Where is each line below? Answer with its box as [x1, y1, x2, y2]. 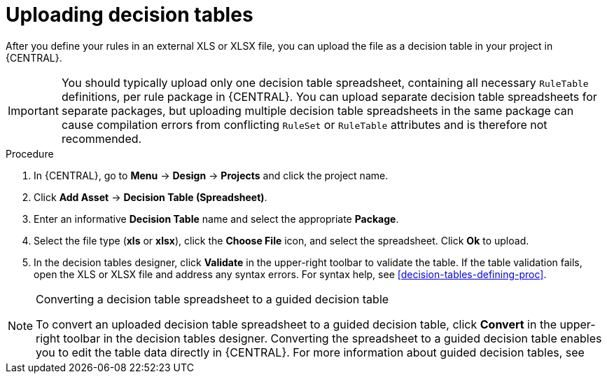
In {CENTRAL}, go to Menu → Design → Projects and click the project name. [34, 169, 389, 181]
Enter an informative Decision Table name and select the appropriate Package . [34, 212, 399, 225]
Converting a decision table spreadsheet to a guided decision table [36, 291, 389, 306]
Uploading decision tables [6, 3, 253, 27]
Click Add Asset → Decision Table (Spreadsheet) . [34, 191, 267, 203]
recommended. [61, 131, 142, 146]
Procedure [6, 147, 54, 160]
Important [8, 103, 59, 118]
